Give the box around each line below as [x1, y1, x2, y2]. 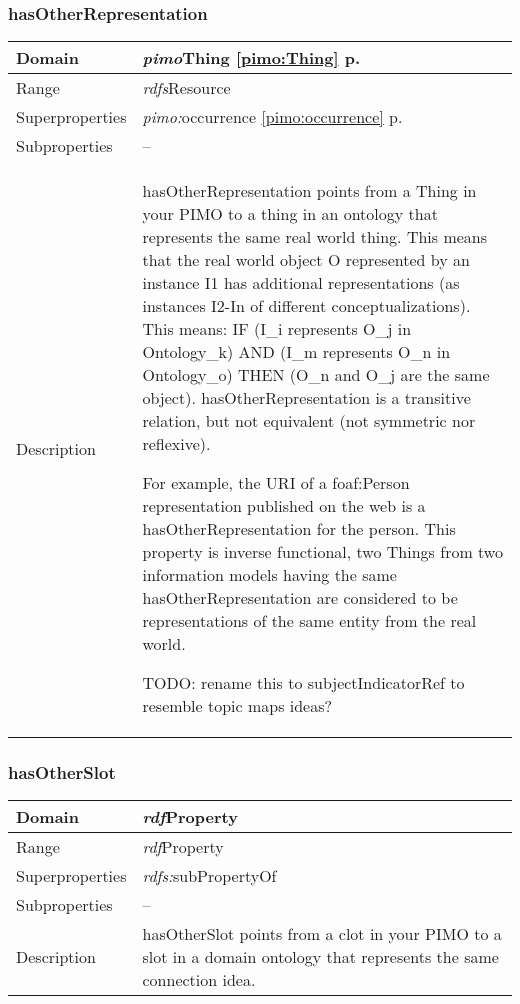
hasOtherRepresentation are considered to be [142, 586, 458, 610]
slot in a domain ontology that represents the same [142, 945, 499, 969]
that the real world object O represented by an [142, 248, 470, 272]
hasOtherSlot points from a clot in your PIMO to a [142, 922, 502, 946]
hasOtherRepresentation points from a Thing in [142, 179, 477, 203]
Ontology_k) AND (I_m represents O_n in [142, 340, 451, 364]
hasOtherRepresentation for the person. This [142, 517, 456, 541]
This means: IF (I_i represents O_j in [142, 317, 412, 341]
